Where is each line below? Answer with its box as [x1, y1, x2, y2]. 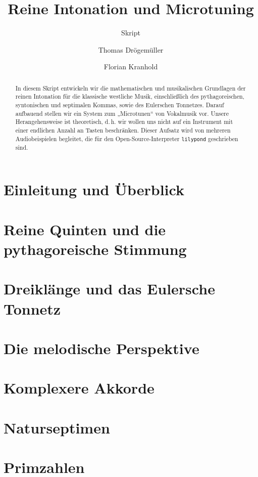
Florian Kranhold [104, 61, 158, 72]
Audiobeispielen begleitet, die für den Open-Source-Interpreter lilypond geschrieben [15, 134, 238, 143]
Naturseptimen [4, 417, 110, 438]
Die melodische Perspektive [4, 337, 199, 358]
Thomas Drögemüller [98, 44, 164, 55]
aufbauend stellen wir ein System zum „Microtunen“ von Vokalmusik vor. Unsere [15, 109, 229, 117]
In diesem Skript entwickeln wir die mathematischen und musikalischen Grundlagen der [15, 83, 246, 92]
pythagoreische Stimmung [4, 239, 187, 259]
